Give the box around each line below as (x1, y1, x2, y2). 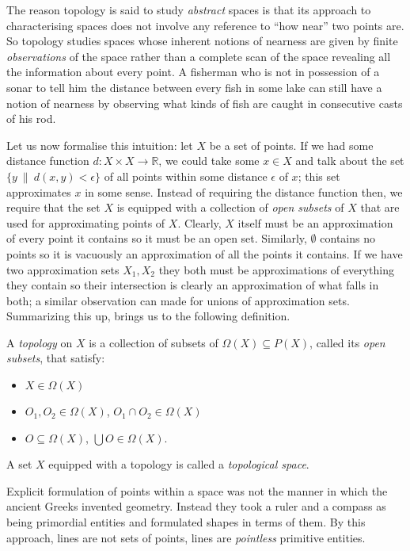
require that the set (6, 199, 101, 216)
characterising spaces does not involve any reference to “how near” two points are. (6, 17, 404, 33)
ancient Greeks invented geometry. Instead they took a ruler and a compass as (6, 498, 386, 515)
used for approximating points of (6, 214, 165, 231)
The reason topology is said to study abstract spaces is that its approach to (6, 2, 371, 17)
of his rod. (6, 110, 56, 127)
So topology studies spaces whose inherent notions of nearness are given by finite (6, 33, 398, 49)
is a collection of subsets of (89, 334, 218, 350)
